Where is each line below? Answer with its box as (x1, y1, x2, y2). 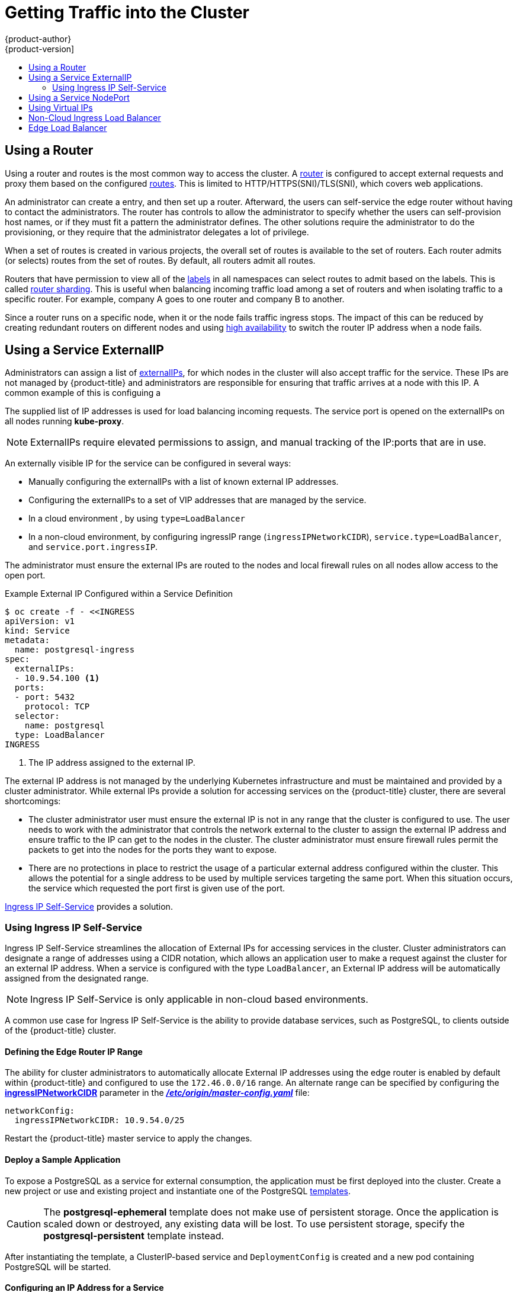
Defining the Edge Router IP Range (5, 1046, 143, 1057)
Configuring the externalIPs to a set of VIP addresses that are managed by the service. (28, 495, 367, 506)
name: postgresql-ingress (14, 645, 135, 655)
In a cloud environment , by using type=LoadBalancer (28, 513, 245, 524)
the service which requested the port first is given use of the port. (28, 883, 285, 894)
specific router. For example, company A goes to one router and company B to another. (5, 293, 345, 304)
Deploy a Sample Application (5, 1155, 121, 1165)
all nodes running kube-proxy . (5, 416, 124, 427)
